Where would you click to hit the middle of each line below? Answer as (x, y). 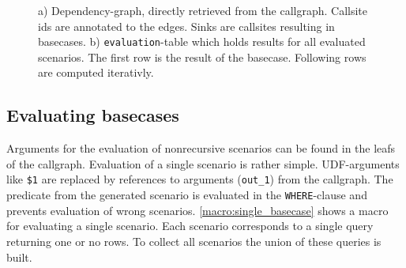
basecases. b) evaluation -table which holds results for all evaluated (202, 42)
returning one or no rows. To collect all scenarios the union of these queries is (194, 241)
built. (19, 257)
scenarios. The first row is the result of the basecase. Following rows (202, 57)
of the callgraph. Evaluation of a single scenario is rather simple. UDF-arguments (203, 163)
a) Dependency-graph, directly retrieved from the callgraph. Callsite (203, 10)
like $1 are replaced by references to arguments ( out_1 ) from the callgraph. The (200, 179)
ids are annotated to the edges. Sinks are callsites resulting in (186, 26)
